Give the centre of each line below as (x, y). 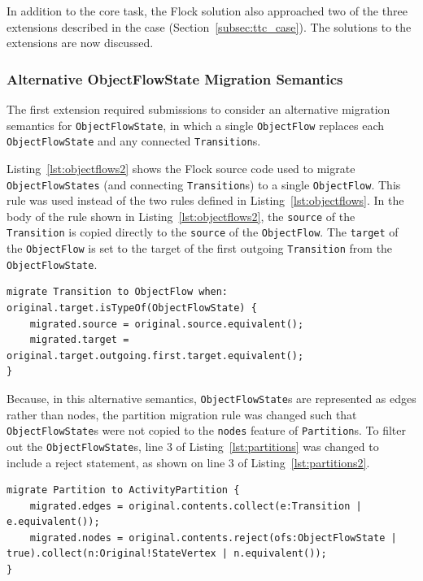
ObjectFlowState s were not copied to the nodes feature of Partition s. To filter (206, 430)
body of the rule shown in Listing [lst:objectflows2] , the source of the (181, 216)
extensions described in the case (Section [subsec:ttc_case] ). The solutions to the (209, 26)
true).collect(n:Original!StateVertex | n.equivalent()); (167, 554)
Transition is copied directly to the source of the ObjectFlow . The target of (203, 232)
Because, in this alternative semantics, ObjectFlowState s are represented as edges (211, 398)
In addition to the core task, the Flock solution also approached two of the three (207, 11)
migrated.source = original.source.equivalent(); (167, 324)
